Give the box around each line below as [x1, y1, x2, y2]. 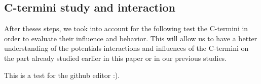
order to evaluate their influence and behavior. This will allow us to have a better [4, 33, 257, 43]
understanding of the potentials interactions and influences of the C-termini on [4, 43, 249, 53]
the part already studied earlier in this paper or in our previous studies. [4, 52, 227, 63]
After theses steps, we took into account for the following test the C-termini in [4, 23, 248, 34]
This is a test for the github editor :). [4, 69, 120, 80]
